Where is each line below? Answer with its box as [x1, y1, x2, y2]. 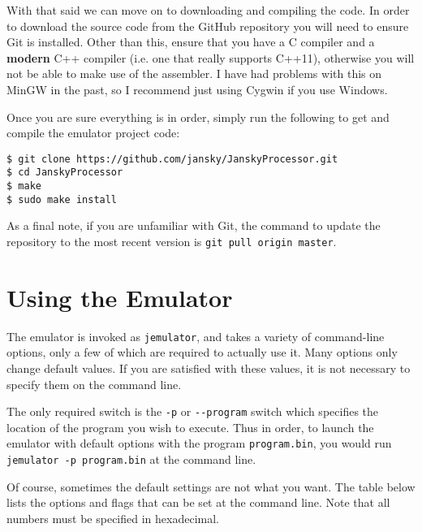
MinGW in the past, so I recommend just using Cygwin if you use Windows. [6, 80, 388, 97]
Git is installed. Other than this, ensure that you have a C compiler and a [6, 33, 375, 50]
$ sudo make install [6, 193, 118, 205]
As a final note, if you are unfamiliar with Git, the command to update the [6, 217, 381, 234]
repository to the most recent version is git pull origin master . [6, 232, 337, 249]
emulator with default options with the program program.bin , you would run [6, 435, 392, 452]
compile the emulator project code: [6, 124, 180, 141]
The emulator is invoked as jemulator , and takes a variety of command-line [6, 327, 385, 344]
